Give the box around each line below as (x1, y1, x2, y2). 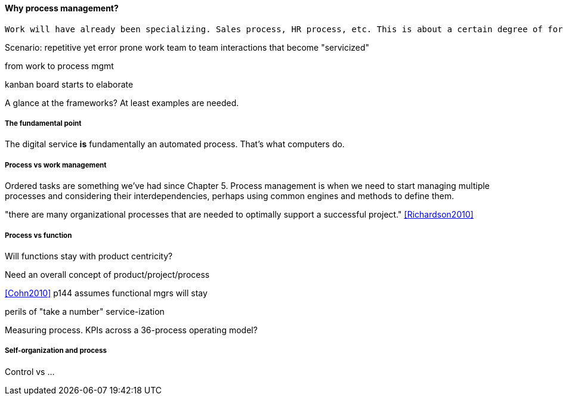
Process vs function (5, 231, 72, 240)
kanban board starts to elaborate (5, 79, 134, 89)
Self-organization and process (5, 346, 107, 355)
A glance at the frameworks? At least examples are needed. (5, 97, 239, 108)
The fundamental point (5, 119, 82, 128)
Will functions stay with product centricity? (5, 250, 173, 261)
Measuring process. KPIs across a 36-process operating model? (5, 324, 258, 335)
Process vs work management (5, 160, 107, 169)
